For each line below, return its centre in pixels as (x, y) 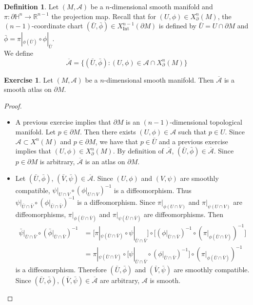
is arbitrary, (57, 162)
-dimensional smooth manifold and (161, 6)
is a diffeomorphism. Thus (153, 190)
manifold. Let (36, 131)
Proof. (13, 105)
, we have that (117, 141)
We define (19, 53)
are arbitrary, (120, 280)
